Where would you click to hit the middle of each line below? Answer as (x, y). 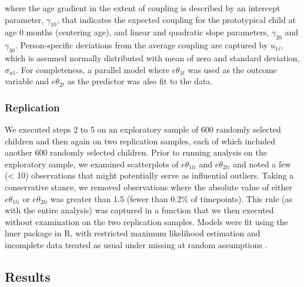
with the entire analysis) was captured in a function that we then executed (139, 210)
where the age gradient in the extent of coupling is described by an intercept (143, 8)
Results (28, 276)
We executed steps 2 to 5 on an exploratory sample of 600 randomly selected (143, 129)
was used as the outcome (233, 69)
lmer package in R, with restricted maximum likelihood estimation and (133, 233)
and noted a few (262, 164)
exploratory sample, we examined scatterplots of (92, 164)
